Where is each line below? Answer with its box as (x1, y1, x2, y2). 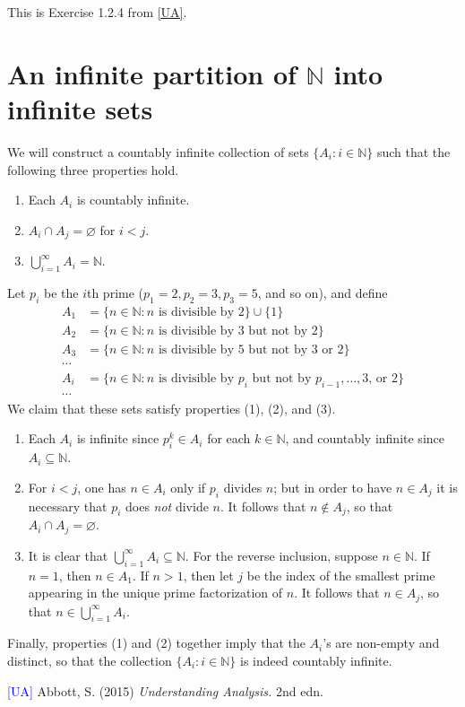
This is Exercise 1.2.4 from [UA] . (7, 3, 187, 21)
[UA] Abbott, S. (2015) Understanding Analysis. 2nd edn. (7, 681, 323, 700)
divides (223, 477, 263, 496)
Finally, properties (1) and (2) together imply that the (7, 633, 306, 652)
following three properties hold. (7, 160, 179, 179)
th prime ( (86, 283, 144, 301)
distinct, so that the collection (7, 650, 172, 669)
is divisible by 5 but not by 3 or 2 (158, 343, 344, 356)
